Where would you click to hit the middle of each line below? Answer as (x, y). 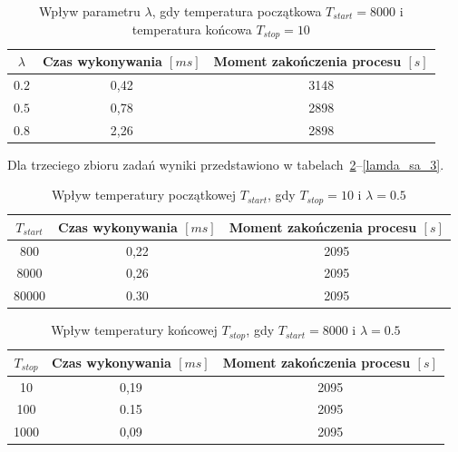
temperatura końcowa (192, 29)
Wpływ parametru (90, 11)
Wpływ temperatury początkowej (144, 195)
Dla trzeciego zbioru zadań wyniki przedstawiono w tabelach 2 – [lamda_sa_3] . (226, 164)
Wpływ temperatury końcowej (134, 330)
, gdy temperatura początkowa (237, 11)
